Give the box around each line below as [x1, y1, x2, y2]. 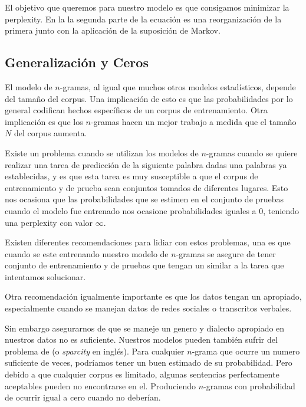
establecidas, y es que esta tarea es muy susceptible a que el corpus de [5, 170, 258, 182]
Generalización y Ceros [5, 53, 149, 71]
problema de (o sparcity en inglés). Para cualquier [5, 344, 185, 357]
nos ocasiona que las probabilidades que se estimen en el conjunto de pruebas [5, 193, 284, 205]
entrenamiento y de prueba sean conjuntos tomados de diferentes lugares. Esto [5, 181, 288, 193]
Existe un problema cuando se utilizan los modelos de [5, 146, 199, 159]
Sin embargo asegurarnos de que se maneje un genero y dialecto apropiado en [5, 321, 285, 334]
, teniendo [263, 204, 299, 216]
